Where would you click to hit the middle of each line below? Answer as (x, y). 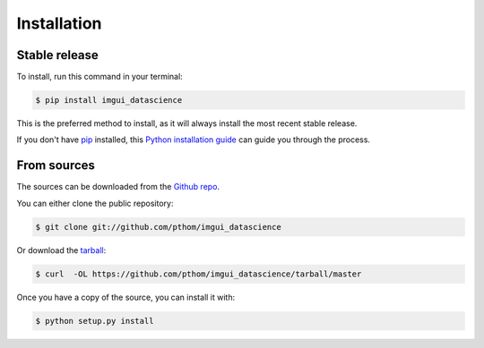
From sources (56, 166)
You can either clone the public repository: (95, 203)
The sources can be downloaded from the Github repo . (118, 187)
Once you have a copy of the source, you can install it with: (126, 297)
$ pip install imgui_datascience (109, 100)
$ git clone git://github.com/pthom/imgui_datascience (158, 227)
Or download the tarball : (61, 250)
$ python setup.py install (95, 321)
